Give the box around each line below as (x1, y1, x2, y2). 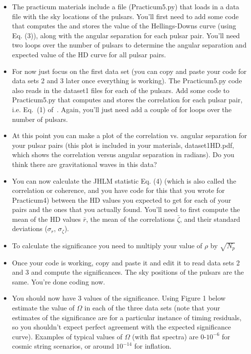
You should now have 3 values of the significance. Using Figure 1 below (12, 293, 226, 303)
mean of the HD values (12, 213, 81, 224)
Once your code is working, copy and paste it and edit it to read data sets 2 (12, 257, 240, 267)
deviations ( (12, 223, 47, 234)
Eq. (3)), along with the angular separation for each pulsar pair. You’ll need (12, 30, 240, 40)
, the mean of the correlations (86, 213, 175, 224)
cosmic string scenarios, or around (12, 341, 114, 351)
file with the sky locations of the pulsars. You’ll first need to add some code (12, 11, 239, 21)
